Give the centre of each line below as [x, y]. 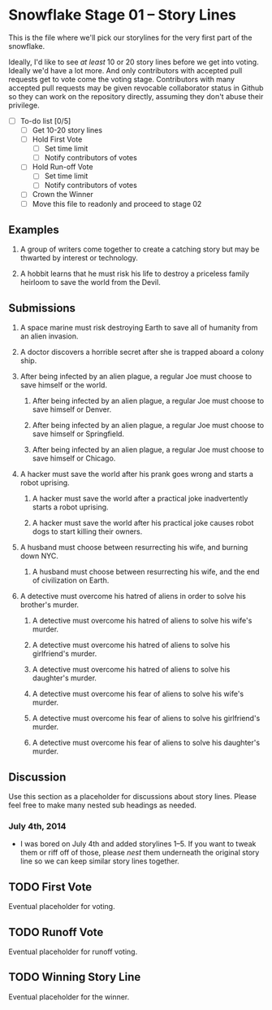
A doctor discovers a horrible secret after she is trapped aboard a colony [142, 352]
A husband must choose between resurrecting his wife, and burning [134, 548]
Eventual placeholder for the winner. [69, 997]
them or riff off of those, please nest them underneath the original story [140, 853]
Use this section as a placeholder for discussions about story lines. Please [133, 796]
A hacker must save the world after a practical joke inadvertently [140, 499]
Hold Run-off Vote [63, 167]
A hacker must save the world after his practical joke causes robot [143, 523]
